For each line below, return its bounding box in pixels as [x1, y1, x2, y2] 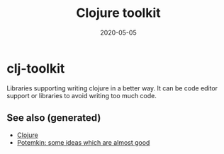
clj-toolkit [6, 60, 65, 76]
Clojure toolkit [76, 5, 161, 21]
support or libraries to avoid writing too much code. [6, 91, 157, 100]
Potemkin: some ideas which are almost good [16, 138, 150, 146]
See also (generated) [6, 112, 101, 124]
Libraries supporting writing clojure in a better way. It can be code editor [6, 83, 218, 93]
